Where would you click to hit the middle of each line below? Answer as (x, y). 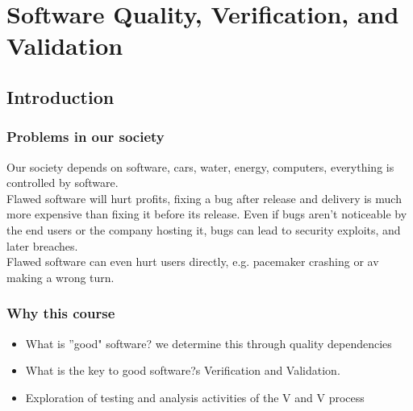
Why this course (61, 313)
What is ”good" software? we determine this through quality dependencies (209, 343)
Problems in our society (86, 137)
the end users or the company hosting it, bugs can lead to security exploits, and (204, 229)
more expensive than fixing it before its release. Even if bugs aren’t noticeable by (207, 214)
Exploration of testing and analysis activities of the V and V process (195, 397)
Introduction (60, 96)
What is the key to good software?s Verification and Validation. (183, 370)
